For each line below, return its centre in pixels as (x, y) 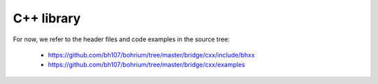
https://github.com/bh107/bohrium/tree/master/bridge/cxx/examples (146, 65)
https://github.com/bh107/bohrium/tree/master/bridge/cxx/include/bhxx (152, 55)
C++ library (47, 18)
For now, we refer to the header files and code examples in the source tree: (121, 39)
